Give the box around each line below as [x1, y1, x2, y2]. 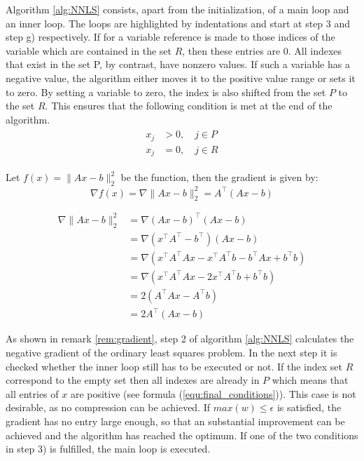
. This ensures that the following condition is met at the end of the [45, 98, 332, 113]
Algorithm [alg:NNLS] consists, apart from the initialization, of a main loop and [6, 2, 349, 16]
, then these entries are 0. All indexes [182, 43, 342, 58]
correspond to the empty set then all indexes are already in [6, 373, 260, 387]
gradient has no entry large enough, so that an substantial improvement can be [6, 413, 345, 428]
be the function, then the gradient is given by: [120, 170, 318, 185]
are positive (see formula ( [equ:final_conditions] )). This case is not [70, 386, 356, 401]
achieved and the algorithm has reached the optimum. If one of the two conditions [6, 427, 358, 442]
